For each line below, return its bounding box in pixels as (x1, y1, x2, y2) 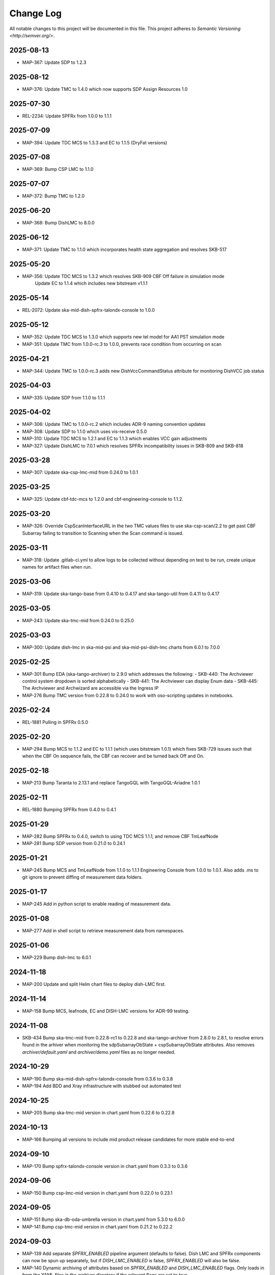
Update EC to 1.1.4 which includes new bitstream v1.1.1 (35, 280, 148, 287)
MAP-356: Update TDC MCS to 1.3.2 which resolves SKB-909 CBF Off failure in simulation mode (22, 273, 225, 279)
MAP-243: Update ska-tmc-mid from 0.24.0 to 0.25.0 (22, 617, 134, 623)
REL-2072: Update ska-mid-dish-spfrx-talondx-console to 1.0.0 (22, 307, 155, 313)
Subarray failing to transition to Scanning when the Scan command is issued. (22, 530, 184, 536)
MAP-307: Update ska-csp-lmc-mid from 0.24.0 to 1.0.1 (22, 469, 139, 475)
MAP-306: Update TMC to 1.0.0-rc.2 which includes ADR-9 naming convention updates (22, 421, 206, 427)
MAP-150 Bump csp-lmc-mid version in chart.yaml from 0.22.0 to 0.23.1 (22, 1190, 173, 1196)
